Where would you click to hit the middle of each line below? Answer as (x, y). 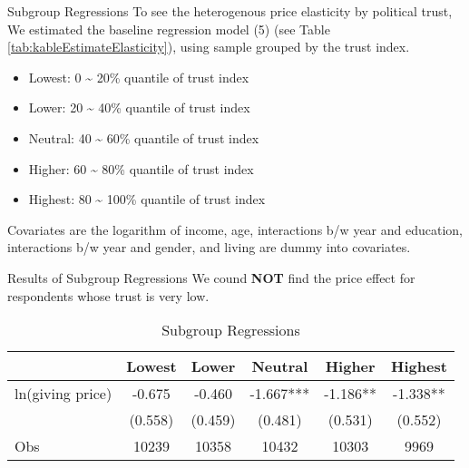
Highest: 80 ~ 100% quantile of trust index (147, 199)
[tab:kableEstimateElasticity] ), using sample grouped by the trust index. (209, 47)
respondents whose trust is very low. (108, 295)
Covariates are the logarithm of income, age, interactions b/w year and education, (235, 229)
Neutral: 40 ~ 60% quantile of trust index (144, 137)
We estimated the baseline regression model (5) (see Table (169, 29)
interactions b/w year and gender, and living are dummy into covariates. (209, 247)
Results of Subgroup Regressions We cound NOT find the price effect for (211, 277)
